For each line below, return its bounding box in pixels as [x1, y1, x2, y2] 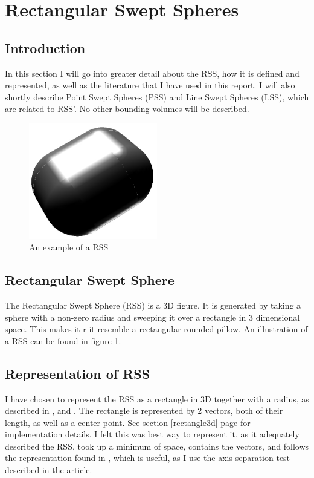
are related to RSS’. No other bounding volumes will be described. [5, 102, 249, 115]
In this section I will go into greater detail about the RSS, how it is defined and [5, 67, 300, 79]
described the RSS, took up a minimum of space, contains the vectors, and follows [5, 439, 309, 452]
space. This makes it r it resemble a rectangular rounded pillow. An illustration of [5, 322, 308, 335]
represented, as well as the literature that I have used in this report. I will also [5, 79, 295, 91]
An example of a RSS [29, 241, 109, 254]
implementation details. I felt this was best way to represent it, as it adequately [5, 428, 300, 440]
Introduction [5, 38, 86, 57]
